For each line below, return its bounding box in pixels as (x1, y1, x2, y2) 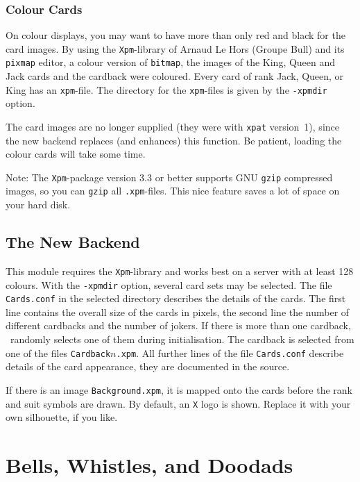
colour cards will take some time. (6, 147, 146, 161)
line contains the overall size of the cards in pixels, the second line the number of (6, 304, 350, 319)
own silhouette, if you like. (6, 410, 118, 424)
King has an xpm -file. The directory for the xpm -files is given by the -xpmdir (6, 82, 327, 97)
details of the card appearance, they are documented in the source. (6, 359, 290, 374)
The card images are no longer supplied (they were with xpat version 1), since (6, 119, 339, 133)
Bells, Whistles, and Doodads (6, 451, 293, 479)
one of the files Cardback (6, 345, 111, 360)
